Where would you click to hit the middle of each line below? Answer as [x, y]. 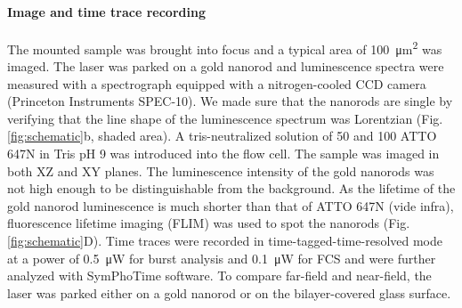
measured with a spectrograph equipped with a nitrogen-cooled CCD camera [217, 83]
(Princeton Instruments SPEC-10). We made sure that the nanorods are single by [230, 101]
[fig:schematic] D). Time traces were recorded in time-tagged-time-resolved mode [225, 240]
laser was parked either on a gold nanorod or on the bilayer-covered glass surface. [229, 292]
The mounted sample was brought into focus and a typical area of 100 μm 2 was [225, 47]
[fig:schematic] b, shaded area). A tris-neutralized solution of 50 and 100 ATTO [222, 136]
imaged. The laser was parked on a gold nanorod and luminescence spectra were [226, 66]
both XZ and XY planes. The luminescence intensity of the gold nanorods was [221, 170]
